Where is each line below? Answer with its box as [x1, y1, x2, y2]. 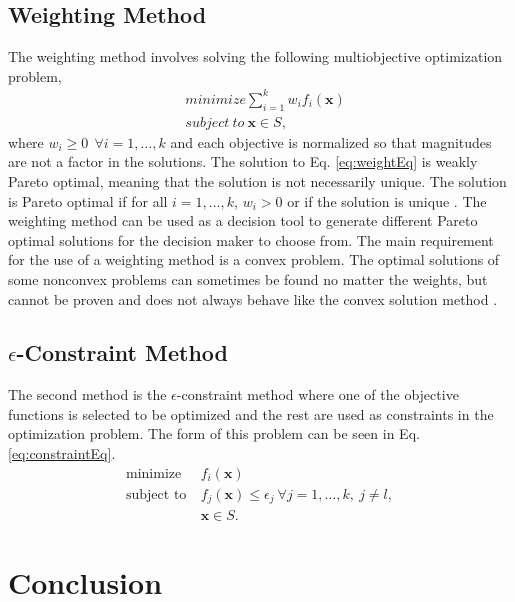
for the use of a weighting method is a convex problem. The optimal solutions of [8, 249, 500, 270]
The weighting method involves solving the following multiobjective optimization [8, 46, 503, 67]
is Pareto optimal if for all [8, 190, 168, 211]
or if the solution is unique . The [287, 190, 487, 211]
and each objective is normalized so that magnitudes [170, 131, 492, 152]
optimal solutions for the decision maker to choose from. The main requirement [8, 229, 494, 250]
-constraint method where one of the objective [176, 384, 459, 405]
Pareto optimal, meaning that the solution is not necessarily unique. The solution [8, 170, 507, 191]
